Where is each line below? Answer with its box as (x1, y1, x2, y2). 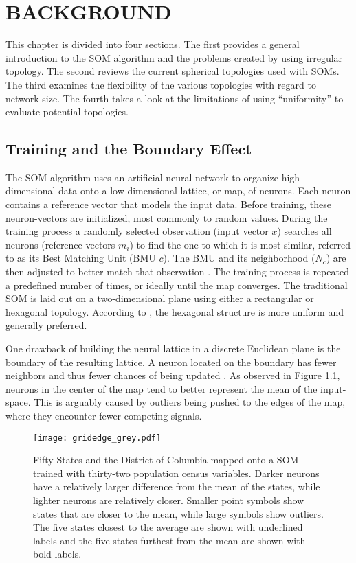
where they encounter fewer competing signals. (5, 408, 202, 422)
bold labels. (33, 547, 82, 561)
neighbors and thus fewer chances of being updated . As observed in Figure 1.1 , (5, 368, 340, 382)
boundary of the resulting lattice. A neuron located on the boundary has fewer (5, 354, 337, 369)
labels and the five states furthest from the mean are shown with (33, 533, 306, 547)
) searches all (277, 224, 332, 238)
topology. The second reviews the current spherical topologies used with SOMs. (5, 64, 340, 78)
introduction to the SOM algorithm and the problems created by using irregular (5, 50, 343, 65)
